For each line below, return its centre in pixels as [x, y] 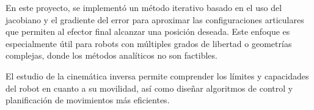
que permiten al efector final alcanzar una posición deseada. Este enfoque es [148, 31]
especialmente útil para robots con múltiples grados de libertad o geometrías [149, 43]
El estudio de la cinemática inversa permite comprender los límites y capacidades [157, 75]
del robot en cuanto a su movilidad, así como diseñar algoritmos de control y [149, 88]
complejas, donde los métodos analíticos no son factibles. [111, 55]
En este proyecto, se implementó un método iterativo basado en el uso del [144, 7]
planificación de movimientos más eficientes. [88, 100]
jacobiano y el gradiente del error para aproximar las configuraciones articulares [155, 19]
